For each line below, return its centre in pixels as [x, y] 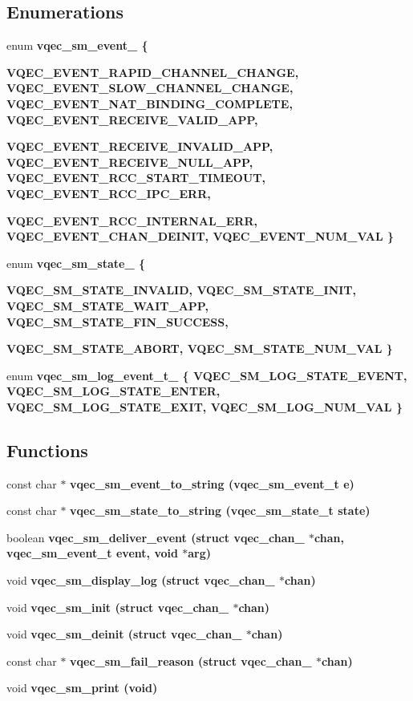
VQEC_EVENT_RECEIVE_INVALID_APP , [140, 146]
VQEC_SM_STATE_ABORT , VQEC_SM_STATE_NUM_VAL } [200, 348]
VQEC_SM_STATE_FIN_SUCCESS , [117, 321]
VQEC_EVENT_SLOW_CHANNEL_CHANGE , [150, 88]
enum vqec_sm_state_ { [76, 263]
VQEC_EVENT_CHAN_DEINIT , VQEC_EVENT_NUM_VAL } [200, 236]
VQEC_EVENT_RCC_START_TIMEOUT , [136, 178]
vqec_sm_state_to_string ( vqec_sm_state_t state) [220, 511]
